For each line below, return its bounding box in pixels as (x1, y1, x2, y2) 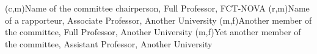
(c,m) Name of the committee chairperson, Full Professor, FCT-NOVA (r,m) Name (5, 2, 310, 14)
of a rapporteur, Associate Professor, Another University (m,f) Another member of (5, 13, 312, 26)
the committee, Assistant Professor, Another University (5, 37, 213, 50)
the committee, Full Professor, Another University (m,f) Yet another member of (5, 25, 301, 38)
